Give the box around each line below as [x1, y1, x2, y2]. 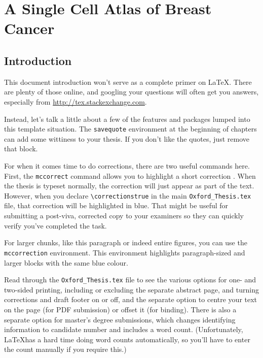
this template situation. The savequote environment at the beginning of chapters [4, 123, 257, 134]
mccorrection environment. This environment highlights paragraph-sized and [4, 247, 245, 257]
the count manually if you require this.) [4, 344, 127, 354]
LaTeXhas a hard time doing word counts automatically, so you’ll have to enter [4, 334, 250, 344]
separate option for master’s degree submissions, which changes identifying [4, 314, 236, 324]
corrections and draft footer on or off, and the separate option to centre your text [4, 294, 257, 305]
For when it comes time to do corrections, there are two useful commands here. [4, 160, 250, 171]
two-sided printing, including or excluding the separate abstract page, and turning [4, 284, 259, 295]
